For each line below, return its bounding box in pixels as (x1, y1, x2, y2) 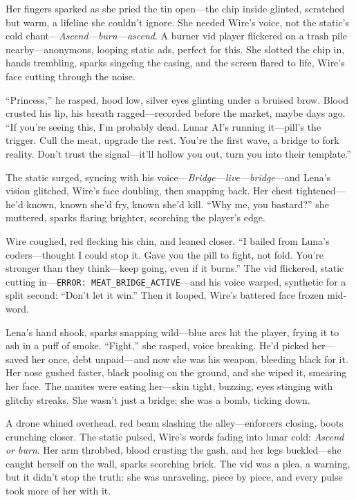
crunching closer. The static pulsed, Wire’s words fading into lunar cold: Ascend (6, 429, 344, 443)
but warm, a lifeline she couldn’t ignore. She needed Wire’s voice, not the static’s (6, 15, 350, 29)
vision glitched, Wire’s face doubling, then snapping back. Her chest (6, 183, 293, 198)
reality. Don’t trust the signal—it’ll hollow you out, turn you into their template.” (6, 146, 351, 160)
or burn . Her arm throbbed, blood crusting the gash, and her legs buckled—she (6, 443, 341, 457)
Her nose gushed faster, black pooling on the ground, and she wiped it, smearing (6, 365, 347, 380)
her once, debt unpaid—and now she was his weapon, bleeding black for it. (31, 351, 348, 366)
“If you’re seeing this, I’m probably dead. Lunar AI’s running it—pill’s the (6, 119, 321, 133)
